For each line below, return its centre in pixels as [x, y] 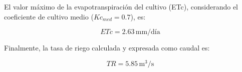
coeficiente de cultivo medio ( [49, 16]
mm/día [148, 32]
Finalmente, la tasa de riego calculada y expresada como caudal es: [107, 48]
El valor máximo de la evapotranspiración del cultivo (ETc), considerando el [121, 6]
